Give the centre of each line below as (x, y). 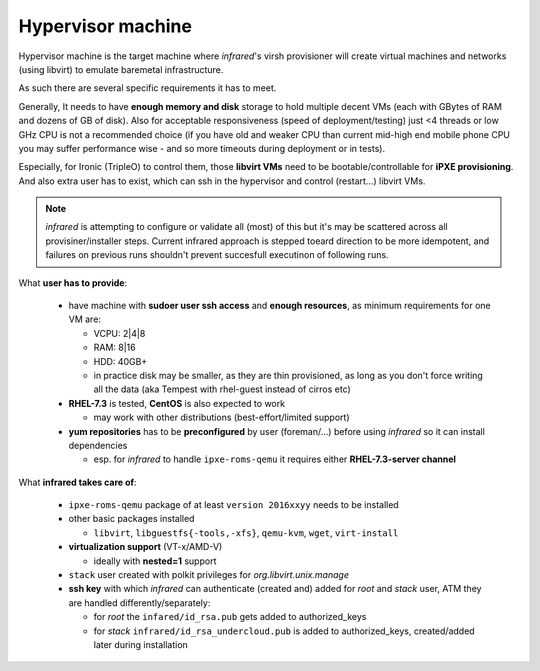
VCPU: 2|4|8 (119, 333)
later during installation (141, 644)
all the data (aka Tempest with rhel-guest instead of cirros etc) (222, 389)
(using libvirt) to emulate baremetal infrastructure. (121, 69)
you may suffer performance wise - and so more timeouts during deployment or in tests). (201, 148)
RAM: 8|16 (114, 347)
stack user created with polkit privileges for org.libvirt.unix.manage (209, 575)
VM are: (85, 319)
